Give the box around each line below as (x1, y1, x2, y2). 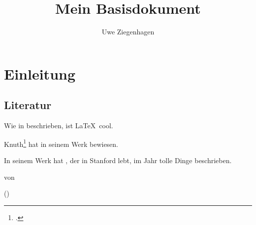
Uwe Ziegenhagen (101, 27, 155, 37)
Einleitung (4, 63, 76, 84)
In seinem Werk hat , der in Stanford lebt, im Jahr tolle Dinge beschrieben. (4, 155, 232, 165)
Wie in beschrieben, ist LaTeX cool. (4, 120, 113, 131)
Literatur (4, 97, 52, 112)
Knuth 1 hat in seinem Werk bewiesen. (4, 137, 118, 149)
